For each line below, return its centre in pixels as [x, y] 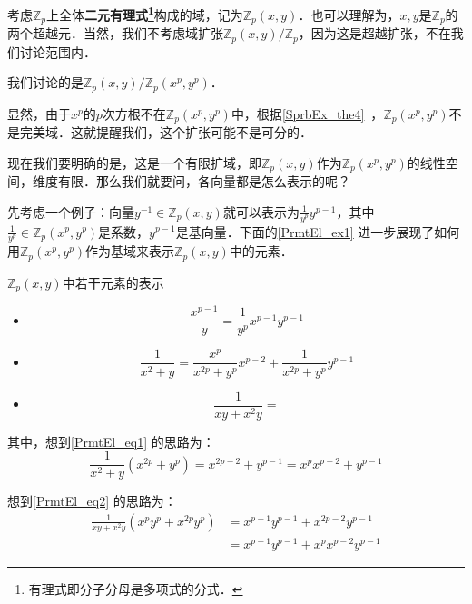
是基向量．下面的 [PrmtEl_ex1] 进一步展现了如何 [318, 231]
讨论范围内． [58, 51]
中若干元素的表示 [113, 282]
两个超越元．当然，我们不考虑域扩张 [115, 33]
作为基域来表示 [130, 251]
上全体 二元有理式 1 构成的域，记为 [145, 13]
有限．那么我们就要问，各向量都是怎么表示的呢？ [204, 181]
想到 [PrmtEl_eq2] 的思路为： [92, 501]
